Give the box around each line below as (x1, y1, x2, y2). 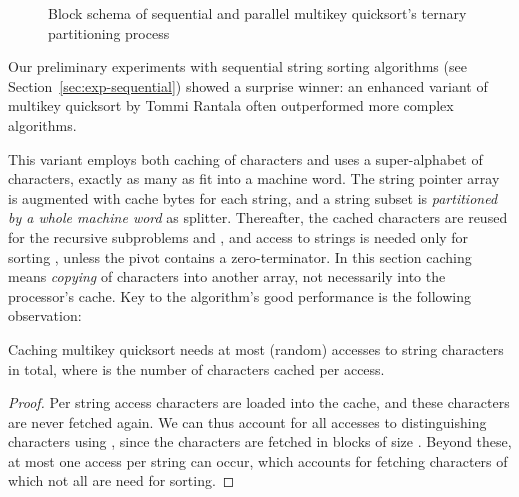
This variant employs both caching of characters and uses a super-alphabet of (8, 148, 483, 169)
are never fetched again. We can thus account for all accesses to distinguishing (8, 411, 487, 432)
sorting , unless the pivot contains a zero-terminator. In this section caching (8, 246, 472, 267)
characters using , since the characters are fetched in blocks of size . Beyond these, (8, 431, 512, 452)
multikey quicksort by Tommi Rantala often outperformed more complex (8, 95, 454, 116)
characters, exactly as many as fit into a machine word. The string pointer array (8, 168, 500, 189)
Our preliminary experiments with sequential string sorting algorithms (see (8, 56, 467, 77)
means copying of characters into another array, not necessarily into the (8, 266, 446, 287)
